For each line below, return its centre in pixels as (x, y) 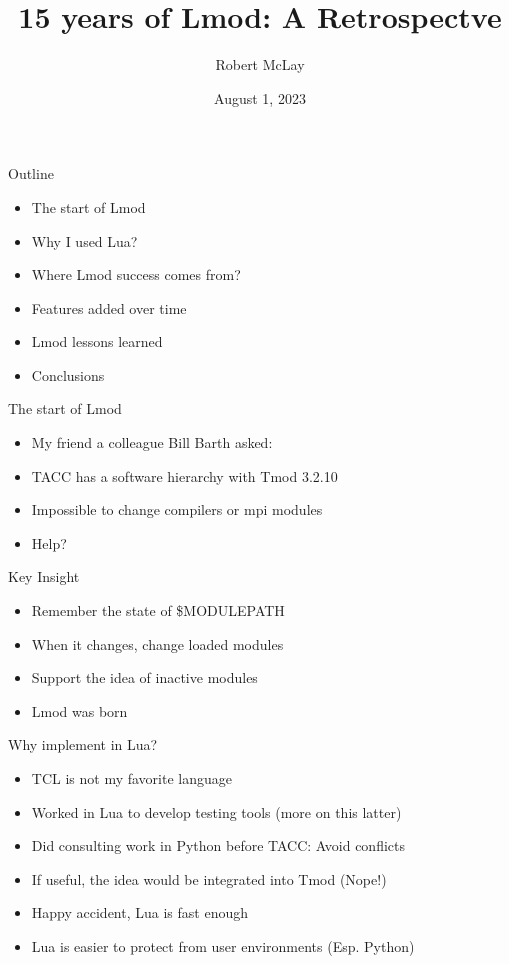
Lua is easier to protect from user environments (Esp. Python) (223, 945)
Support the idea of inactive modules (144, 677)
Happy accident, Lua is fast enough (139, 912)
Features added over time (109, 307)
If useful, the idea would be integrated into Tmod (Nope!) (209, 878)
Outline (31, 173)
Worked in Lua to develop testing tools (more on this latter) (216, 811)
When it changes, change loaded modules (157, 643)
